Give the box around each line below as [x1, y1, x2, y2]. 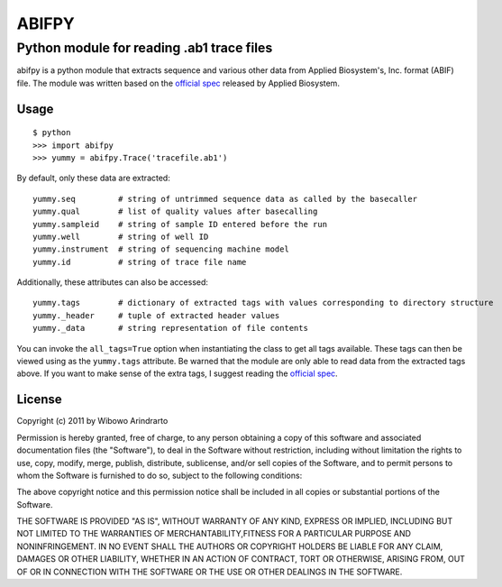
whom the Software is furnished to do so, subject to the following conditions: [16, 470, 303, 481]
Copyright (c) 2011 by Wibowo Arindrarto [16, 416, 169, 426]
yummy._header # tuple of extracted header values [32, 310, 280, 320]
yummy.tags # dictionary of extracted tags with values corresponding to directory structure [32, 298, 494, 308]
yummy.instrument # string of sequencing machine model [32, 244, 290, 254]
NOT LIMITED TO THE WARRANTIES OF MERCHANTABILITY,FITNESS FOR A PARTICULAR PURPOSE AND [16, 528, 412, 539]
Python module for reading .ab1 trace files [16, 40, 273, 56]
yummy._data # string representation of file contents [32, 323, 308, 334]
